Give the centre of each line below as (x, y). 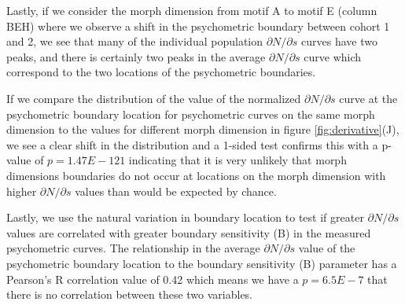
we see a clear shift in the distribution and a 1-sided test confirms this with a (192, 144)
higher (22, 191)
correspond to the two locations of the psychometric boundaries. (161, 72)
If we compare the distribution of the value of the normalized (154, 98)
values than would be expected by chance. (176, 191)
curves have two (339, 41)
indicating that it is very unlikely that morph (237, 160)
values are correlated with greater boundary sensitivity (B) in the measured (189, 232)
